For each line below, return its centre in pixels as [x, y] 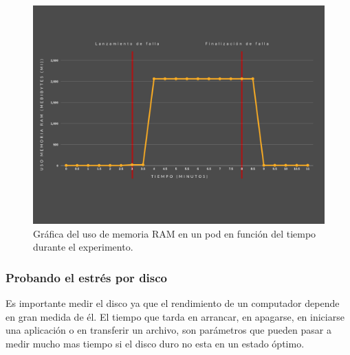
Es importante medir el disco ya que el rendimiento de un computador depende [173, 303]
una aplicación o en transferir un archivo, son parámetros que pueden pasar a [168, 330]
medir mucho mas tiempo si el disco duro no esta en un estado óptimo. [155, 343]
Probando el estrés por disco [87, 277]
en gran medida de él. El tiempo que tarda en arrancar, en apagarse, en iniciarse [175, 316]
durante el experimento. [83, 247]
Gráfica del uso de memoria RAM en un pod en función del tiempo [175, 233]
